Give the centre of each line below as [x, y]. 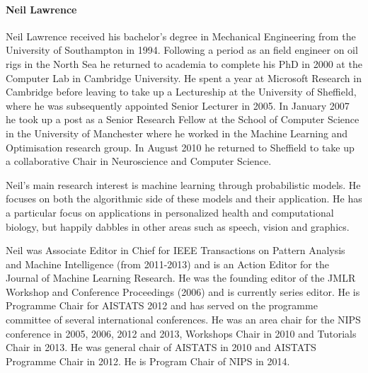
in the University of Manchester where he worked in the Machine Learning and [177, 133]
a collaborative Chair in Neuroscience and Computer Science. [139, 161]
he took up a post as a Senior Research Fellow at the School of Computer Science [183, 119]
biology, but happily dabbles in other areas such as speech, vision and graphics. [178, 226]
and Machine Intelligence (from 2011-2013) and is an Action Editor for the [167, 264]
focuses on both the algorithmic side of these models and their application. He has [184, 199]
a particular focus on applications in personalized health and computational [170, 212]
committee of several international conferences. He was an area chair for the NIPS [183, 320]
